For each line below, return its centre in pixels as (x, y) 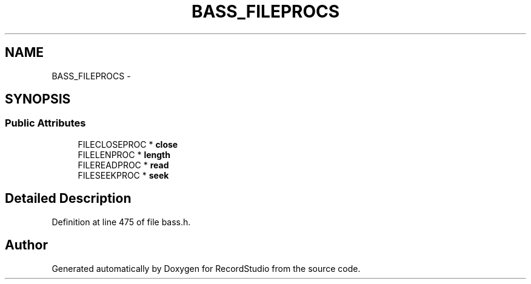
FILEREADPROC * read (123, 165)
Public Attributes (45, 123)
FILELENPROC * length (124, 154)
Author (26, 245)
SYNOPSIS (38, 99)
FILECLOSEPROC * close (128, 144)
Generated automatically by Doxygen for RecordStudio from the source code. (206, 268)
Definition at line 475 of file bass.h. (121, 222)
